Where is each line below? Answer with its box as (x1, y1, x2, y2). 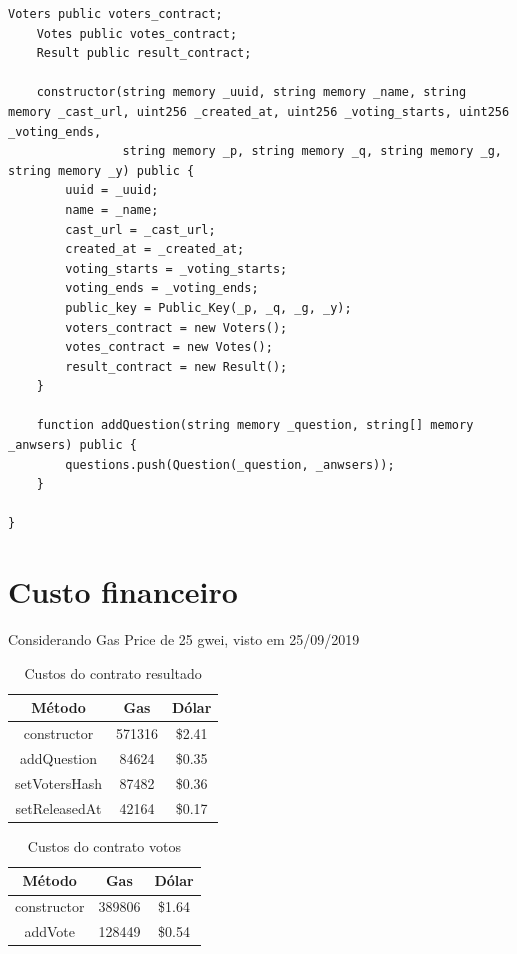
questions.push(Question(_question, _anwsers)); (65, 457, 395, 472)
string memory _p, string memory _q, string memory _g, (122, 144, 502, 159)
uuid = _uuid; (65, 183, 159, 198)
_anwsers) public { (8, 438, 137, 453)
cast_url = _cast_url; (65, 222, 216, 237)
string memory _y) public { (8, 163, 195, 178)
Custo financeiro (8, 571, 238, 612)
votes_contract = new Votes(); (65, 340, 273, 355)
